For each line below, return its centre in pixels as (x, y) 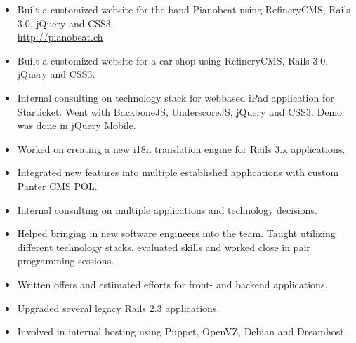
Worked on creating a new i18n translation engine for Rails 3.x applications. (181, 148)
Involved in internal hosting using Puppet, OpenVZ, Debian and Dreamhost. (182, 331)
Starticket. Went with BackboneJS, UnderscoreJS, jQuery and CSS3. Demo (180, 111)
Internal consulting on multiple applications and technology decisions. (167, 209)
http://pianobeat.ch (60, 37)
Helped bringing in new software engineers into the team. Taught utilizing (176, 233)
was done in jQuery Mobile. (77, 125)
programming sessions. (66, 261)
